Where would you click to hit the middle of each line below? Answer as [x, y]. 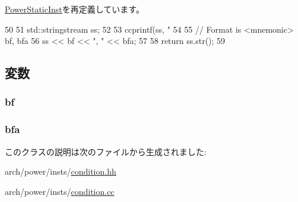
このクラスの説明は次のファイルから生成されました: [106, 151]
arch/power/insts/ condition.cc [60, 191]
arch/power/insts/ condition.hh [61, 171]
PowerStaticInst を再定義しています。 [74, 9]
